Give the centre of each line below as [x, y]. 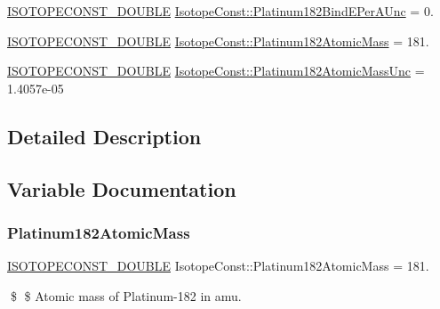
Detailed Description [104, 136]
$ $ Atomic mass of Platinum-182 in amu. [126, 295]
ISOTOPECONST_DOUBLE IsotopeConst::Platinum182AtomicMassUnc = [216, 71]
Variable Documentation [122, 188]
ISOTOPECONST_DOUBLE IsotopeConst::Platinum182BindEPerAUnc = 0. [220, 11]
